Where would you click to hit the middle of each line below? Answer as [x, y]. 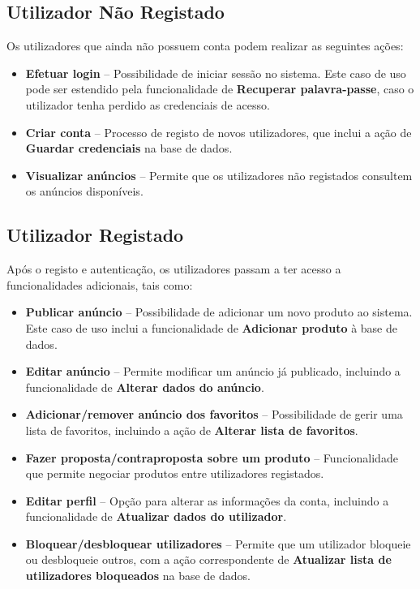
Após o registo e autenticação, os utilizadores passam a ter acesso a [174, 269]
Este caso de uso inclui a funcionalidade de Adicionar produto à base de [211, 327]
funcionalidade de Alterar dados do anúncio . [145, 387]
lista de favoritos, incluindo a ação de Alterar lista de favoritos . [192, 430]
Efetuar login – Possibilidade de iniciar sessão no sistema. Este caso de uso [216, 73]
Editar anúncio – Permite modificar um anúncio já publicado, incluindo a [213, 371]
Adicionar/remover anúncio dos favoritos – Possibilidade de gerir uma [214, 414]
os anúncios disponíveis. [84, 191]
